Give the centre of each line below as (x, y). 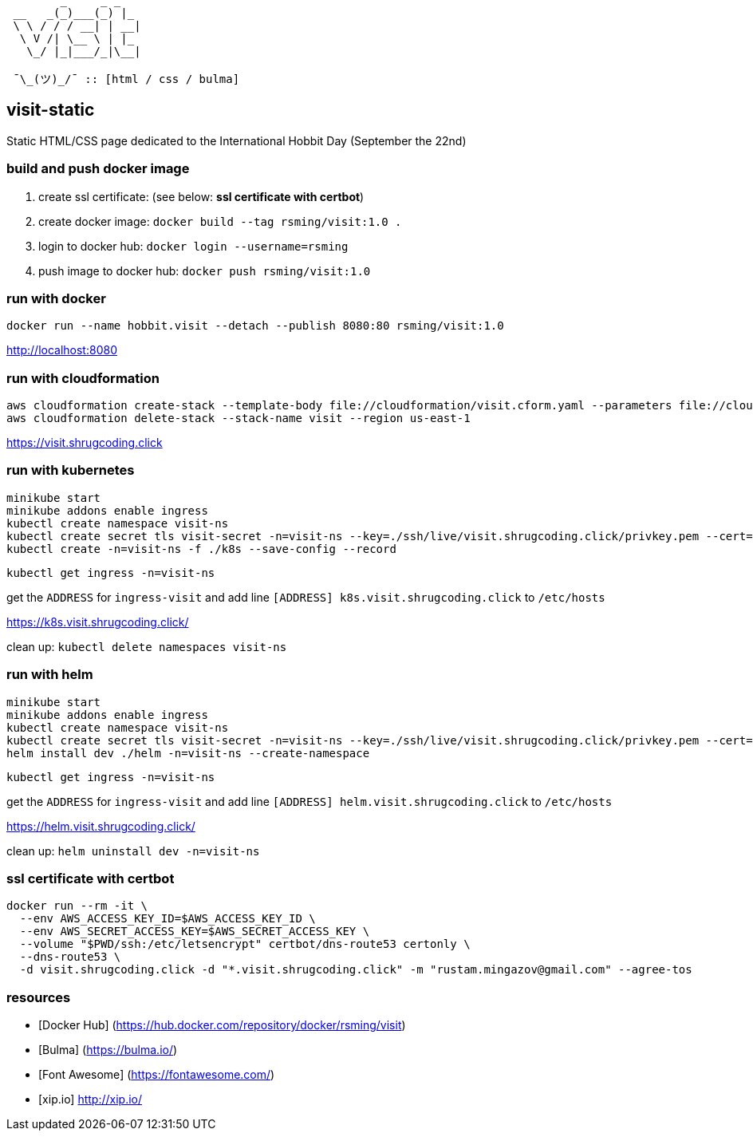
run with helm (50, 675)
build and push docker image (98, 169)
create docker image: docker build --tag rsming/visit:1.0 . (220, 221)
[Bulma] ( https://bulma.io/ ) (108, 1050)
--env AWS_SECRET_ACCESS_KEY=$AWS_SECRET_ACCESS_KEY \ (195, 932)
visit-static (51, 110)
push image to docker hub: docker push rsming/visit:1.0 (205, 270)
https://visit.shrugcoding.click (85, 443)
